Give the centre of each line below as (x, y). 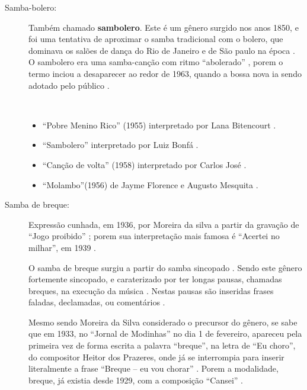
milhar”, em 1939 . (62, 247)
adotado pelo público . (69, 85)
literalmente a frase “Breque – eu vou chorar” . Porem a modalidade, (153, 368)
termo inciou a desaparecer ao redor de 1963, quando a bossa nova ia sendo (165, 73)
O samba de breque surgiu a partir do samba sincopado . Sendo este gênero (165, 267)
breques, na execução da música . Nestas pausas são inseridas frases (151, 290)
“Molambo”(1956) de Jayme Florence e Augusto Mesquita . (150, 184)
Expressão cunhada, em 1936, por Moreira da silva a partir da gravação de (164, 224)
